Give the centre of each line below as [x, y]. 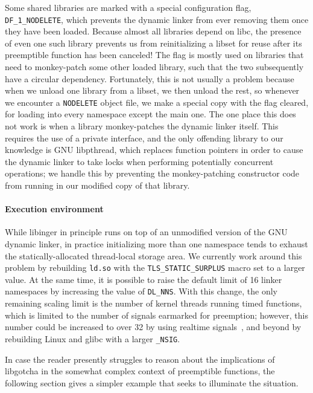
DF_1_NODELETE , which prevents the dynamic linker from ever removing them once [157, 19]
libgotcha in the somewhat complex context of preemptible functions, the [140, 371]
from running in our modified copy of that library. [97, 185]
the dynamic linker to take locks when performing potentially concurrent [139, 161]
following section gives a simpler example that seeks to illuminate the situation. [152, 382]
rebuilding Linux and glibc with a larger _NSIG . [93, 338]
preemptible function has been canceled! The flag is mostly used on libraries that [154, 55]
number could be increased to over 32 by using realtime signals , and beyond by [153, 327]
